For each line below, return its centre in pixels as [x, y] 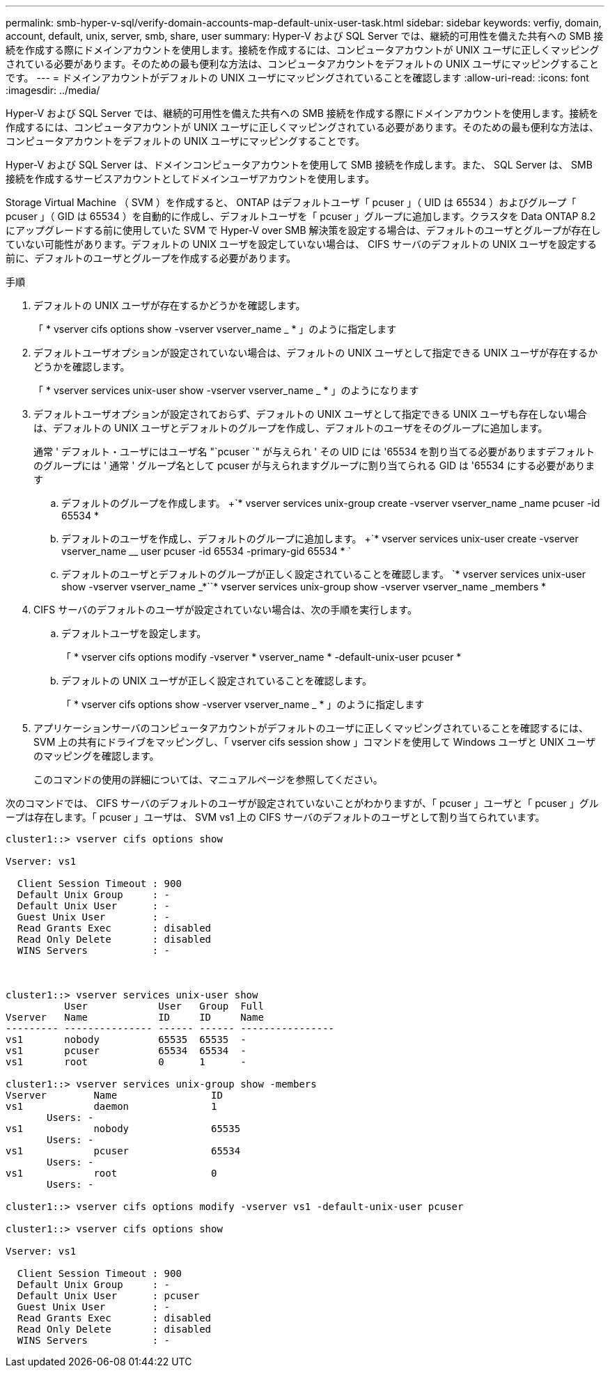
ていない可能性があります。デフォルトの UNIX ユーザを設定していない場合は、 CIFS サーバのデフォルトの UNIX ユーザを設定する [301, 244]
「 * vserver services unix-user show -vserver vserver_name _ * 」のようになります [226, 390]
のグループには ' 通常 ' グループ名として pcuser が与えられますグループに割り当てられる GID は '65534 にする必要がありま [314, 465]
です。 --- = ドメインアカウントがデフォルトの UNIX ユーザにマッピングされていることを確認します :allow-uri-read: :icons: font [297, 78]
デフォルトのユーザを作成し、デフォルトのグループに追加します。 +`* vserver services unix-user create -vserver [320, 539]
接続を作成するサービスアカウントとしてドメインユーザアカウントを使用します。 [190, 179]
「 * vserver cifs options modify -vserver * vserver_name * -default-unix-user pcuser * [261, 657]
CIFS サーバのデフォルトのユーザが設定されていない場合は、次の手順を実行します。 [225, 610]
